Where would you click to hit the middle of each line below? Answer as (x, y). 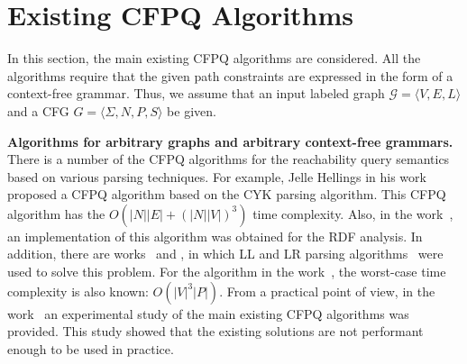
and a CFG (38, 110)
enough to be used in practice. (91, 348)
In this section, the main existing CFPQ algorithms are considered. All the (214, 58)
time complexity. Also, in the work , (353, 213)
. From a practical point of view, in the (327, 291)
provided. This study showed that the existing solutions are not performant (215, 331)
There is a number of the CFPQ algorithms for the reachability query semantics (229, 159)
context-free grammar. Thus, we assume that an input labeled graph (196, 93)
